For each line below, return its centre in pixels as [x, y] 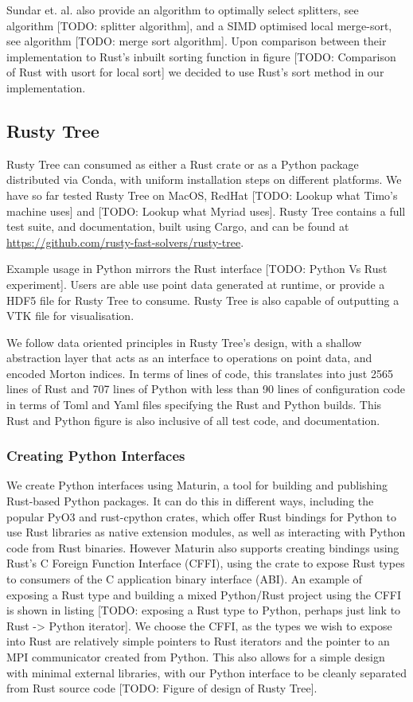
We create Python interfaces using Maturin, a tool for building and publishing [197, 485]
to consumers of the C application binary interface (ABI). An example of [184, 579]
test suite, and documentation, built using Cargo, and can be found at [178, 226]
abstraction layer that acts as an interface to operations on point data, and [189, 358]
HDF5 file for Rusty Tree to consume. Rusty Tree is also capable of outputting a [203, 300]
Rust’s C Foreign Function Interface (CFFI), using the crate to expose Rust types [206, 563]
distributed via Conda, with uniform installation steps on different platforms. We [204, 179]
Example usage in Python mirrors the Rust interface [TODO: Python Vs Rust [197, 269]
